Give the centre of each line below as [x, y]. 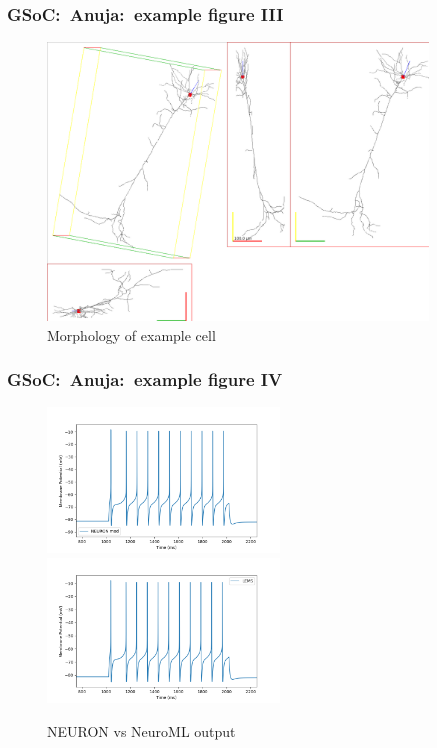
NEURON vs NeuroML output [141, 731]
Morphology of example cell [131, 334]
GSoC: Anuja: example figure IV [145, 379]
